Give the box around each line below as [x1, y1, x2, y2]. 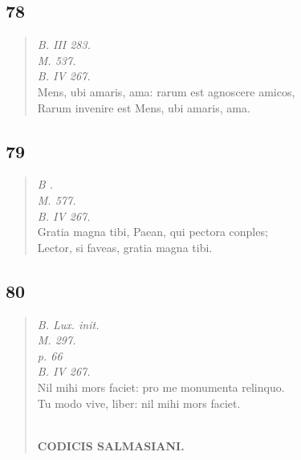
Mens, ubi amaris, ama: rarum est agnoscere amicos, [37, 83, 295, 100]
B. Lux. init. [37, 315, 100, 332]
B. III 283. [37, 36, 91, 53]
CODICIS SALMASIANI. [37, 437, 185, 454]
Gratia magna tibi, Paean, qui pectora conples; [37, 223, 268, 240]
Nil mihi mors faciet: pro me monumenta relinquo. [37, 378, 285, 395]
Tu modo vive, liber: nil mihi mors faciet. [37, 394, 241, 411]
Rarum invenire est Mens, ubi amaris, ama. [37, 99, 250, 116]
